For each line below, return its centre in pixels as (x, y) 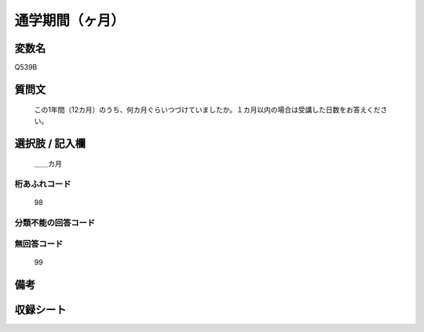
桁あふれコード (43, 184)
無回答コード (39, 243)
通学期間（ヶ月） (70, 20)
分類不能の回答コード (55, 222)
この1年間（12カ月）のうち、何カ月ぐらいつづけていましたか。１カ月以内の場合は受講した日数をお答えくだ (207, 110)
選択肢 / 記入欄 (50, 143)
